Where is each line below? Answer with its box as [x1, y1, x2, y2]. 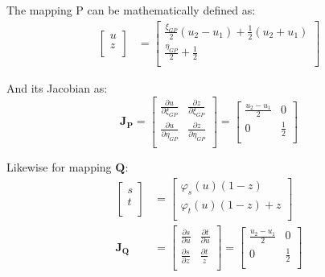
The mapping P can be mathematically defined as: [6, 2, 256, 18]
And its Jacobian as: [6, 79, 108, 96]
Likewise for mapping [6, 159, 112, 176]
